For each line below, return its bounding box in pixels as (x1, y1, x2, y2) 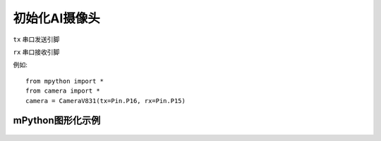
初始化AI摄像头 (13, 11, 100, 26)
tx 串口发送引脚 (13, 35, 60, 43)
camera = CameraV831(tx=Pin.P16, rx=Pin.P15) (25, 97, 186, 105)
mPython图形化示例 (13, 114, 101, 126)
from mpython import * (25, 77, 104, 85)
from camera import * (25, 87, 100, 95)
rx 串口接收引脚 (13, 48, 60, 56)
